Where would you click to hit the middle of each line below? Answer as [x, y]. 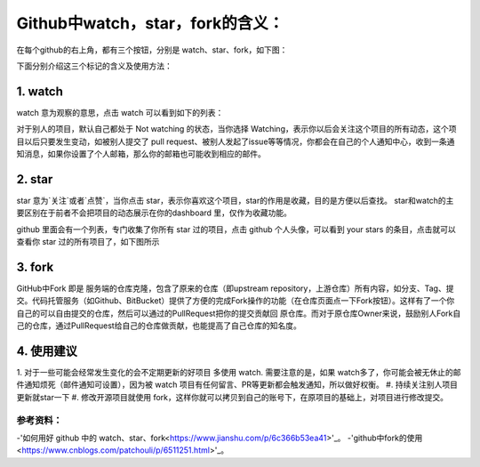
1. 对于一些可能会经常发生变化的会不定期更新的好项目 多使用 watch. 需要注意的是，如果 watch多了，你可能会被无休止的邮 [239, 373]
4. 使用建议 [47, 351]
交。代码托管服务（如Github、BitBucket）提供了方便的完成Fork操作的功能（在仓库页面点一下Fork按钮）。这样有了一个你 [236, 301]
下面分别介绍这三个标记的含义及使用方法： [94, 66]
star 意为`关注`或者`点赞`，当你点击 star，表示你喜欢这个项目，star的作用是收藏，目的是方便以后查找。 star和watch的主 [235, 200]
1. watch [40, 91]
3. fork [35, 267]
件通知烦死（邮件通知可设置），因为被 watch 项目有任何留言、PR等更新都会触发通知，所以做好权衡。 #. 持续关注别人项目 [237, 385]
